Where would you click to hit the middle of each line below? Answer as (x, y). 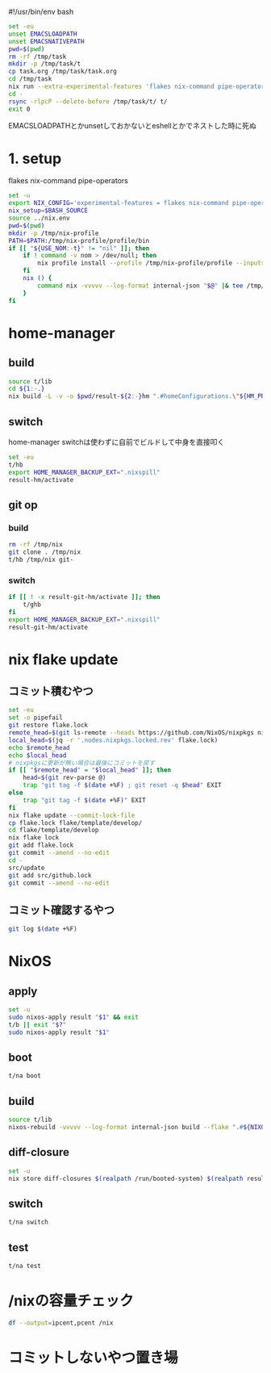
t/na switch (28, 1222)
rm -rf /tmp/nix (35, 545)
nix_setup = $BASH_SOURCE (48, 211)
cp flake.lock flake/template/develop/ (75, 823)
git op (23, 505)
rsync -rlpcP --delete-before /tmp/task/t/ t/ (88, 101)
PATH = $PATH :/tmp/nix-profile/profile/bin (79, 241)
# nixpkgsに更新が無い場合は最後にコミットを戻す (82, 763)
